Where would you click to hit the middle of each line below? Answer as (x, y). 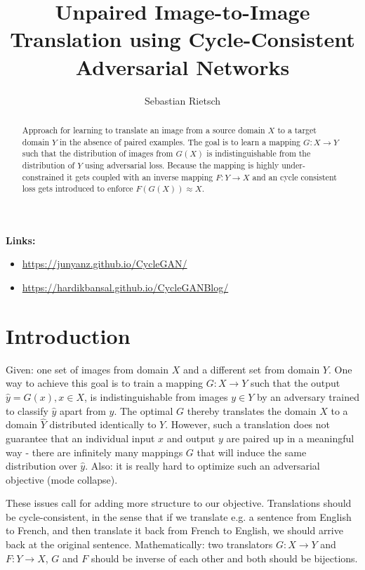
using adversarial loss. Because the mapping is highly (182, 165)
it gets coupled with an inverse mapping (140, 177)
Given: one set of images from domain (87, 369)
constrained (43, 177)
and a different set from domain (251, 369)
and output (191, 438)
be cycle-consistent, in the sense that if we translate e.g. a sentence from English (179, 516)
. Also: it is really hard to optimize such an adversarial (203, 466)
